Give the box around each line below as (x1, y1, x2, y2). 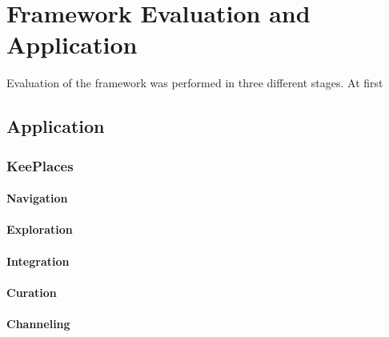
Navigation (6, 190, 68, 207)
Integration (6, 252, 70, 269)
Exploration (6, 221, 73, 238)
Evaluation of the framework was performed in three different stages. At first (6, 74, 383, 91)
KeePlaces (6, 155, 74, 175)
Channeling (6, 315, 70, 331)
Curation (6, 283, 57, 300)
